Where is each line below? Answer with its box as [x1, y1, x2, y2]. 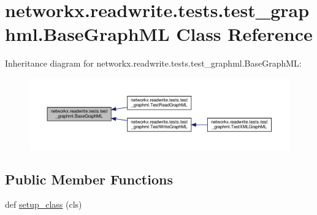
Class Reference [176, 21, 313, 46]
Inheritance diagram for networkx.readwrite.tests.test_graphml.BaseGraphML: [5, 57, 302, 70]
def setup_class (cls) [5, 198, 82, 211]
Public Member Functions [5, 169, 173, 188]
